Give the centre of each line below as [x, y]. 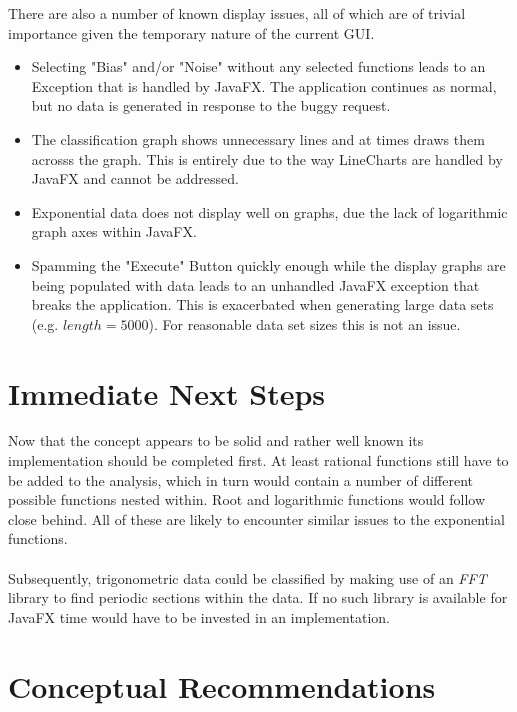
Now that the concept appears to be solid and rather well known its [216, 440]
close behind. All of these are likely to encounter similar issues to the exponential [256, 518]
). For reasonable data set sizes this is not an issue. [304, 323]
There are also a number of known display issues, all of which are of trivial [237, 13]
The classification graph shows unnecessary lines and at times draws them [258, 138]
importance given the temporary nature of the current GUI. [191, 32]
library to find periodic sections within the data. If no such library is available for [258, 597]
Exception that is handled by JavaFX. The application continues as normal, [264, 85]
